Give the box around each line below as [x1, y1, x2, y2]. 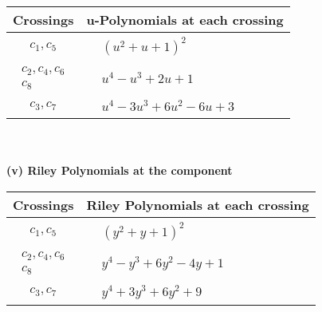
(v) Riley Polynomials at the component [6, 162, 233, 179]
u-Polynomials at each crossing [86, 10, 284, 29]
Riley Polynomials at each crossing [86, 195, 309, 215]
